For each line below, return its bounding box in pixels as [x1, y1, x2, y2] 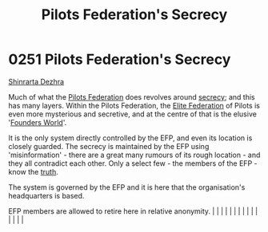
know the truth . [8, 167, 58, 176]
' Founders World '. [8, 117, 67, 127]
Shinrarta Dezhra [8, 77, 65, 86]
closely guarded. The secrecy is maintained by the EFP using [8, 141, 210, 151]
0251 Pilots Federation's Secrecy [8, 50, 231, 69]
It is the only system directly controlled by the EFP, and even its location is [8, 133, 253, 143]
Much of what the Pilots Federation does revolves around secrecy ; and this [8, 92, 256, 101]
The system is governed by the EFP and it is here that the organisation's [8, 182, 246, 192]
